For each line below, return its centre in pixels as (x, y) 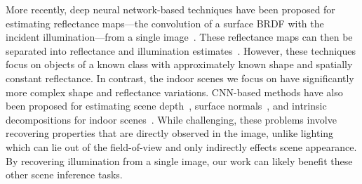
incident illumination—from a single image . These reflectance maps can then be (179, 37)
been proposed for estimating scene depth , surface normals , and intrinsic (166, 106)
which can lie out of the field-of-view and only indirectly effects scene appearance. (181, 146)
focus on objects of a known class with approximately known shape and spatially (179, 64)
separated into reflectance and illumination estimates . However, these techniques (181, 50)
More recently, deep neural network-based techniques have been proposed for (170, 9)
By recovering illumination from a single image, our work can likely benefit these (179, 160)
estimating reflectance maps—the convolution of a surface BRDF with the (165, 23)
